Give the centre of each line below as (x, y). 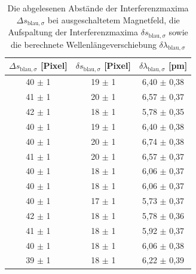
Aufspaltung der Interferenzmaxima (73, 32)
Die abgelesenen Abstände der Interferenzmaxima (98, 8)
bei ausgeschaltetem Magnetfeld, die (114, 19)
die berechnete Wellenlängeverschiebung (83, 44)
